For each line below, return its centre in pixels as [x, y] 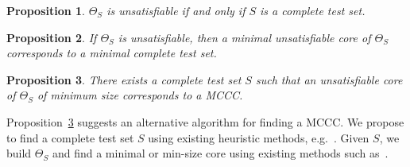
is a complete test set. [313, 10]
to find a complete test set [70, 137]
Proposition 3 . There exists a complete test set [124, 79]
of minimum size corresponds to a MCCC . [140, 95]
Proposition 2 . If [52, 37]
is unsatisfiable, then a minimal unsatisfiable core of [244, 37]
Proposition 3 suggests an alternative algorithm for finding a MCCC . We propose [205, 121]
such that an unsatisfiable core [329, 79]
